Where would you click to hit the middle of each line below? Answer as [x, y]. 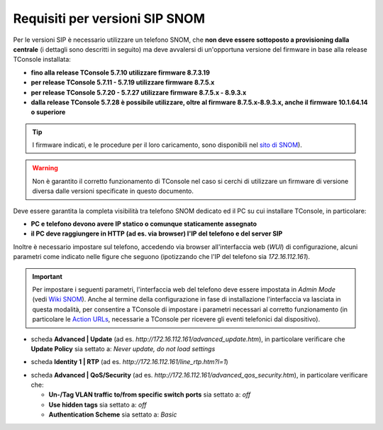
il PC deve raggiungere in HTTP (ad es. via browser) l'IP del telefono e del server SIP [157, 233]
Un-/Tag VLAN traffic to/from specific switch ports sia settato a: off [150, 395]
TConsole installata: [42, 60]
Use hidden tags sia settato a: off [98, 404]
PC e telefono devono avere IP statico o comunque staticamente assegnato [144, 224]
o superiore [48, 112]
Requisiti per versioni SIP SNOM [109, 18]
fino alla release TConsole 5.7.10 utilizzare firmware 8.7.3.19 [121, 72]
